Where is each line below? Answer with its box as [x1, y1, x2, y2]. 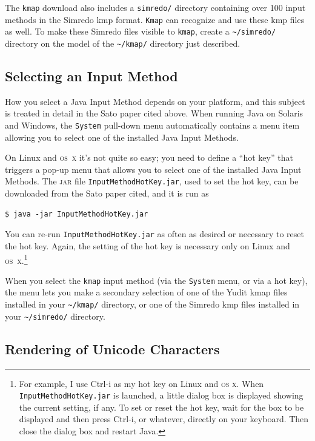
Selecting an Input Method [5, 67, 178, 86]
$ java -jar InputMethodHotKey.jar [5, 209, 148, 218]
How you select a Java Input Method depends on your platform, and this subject [5, 95, 305, 107]
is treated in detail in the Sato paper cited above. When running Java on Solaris [5, 107, 303, 120]
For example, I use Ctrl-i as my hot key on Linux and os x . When [19, 377, 264, 389]
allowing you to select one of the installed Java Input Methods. [5, 130, 239, 143]
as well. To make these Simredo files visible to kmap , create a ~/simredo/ [5, 25, 276, 38]
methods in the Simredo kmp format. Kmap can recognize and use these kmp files [5, 13, 305, 25]
